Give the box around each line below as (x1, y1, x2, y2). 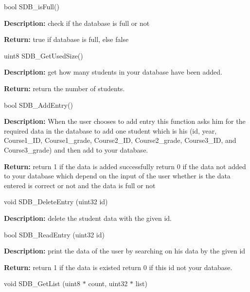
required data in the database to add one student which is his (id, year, (4, 125, 217, 136)
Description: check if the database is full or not (4, 18, 150, 28)
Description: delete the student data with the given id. (4, 213, 172, 223)
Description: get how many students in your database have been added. (4, 67, 222, 77)
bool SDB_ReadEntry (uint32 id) (4, 229, 105, 239)
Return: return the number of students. (4, 83, 125, 93)
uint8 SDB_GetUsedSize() (4, 50, 83, 60)
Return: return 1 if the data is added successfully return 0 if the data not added (4, 161, 246, 171)
